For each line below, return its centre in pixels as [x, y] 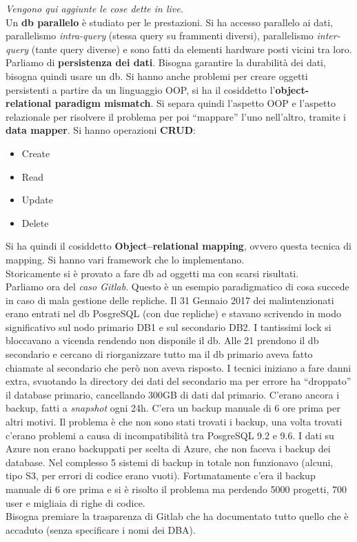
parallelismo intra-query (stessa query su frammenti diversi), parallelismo [160, 36]
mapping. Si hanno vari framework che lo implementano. [125, 259]
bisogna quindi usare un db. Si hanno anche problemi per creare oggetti [157, 76]
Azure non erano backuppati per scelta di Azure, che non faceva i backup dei [168, 449]
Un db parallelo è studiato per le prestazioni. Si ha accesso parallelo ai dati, [169, 22]
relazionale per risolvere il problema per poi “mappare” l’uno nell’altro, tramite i [176, 116]
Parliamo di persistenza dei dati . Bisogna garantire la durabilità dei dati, [166, 62]
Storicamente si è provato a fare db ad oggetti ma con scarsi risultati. [152, 273]
